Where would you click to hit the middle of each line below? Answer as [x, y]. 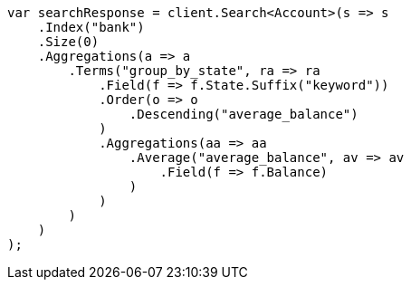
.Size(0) [68, 42]
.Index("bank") [91, 27]
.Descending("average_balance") [244, 114]
